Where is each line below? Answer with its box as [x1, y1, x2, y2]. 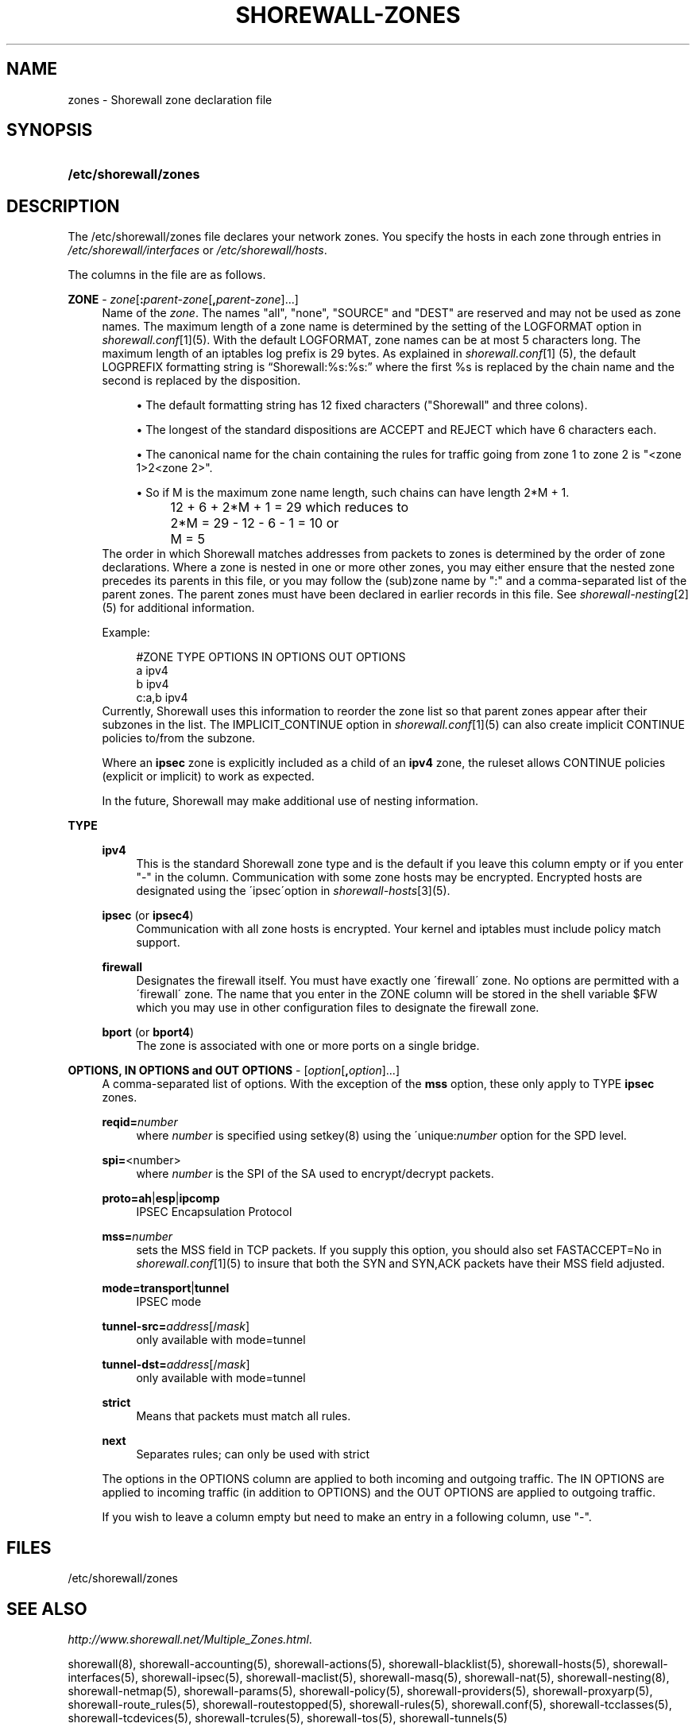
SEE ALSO [6, 1598, 87, 1619]
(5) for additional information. [102, 601, 255, 615]
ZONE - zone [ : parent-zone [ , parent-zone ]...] [68, 292, 299, 307]
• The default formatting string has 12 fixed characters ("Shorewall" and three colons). [136, 398, 588, 412]
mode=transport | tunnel [102, 1281, 230, 1295]
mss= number [102, 1230, 173, 1244]
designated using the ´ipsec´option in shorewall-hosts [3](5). [136, 884, 450, 898]
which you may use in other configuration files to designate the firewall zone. [136, 1001, 539, 1015]
